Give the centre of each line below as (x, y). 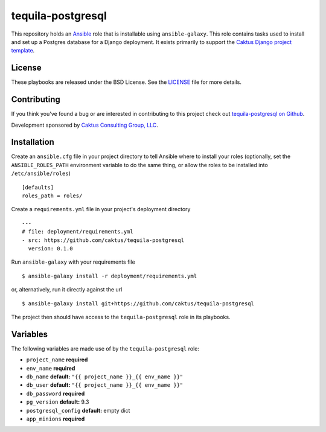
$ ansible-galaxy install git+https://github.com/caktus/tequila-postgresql (138, 303)
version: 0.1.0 (50, 248)
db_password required (56, 393)
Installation (33, 142)
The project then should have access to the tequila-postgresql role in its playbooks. (121, 317)
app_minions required (56, 419)
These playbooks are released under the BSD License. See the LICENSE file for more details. (126, 82)
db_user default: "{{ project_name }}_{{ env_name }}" (105, 385)
